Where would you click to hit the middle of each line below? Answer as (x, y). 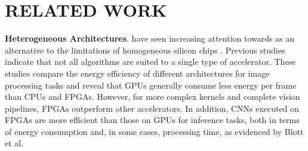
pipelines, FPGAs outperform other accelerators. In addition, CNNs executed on (152, 108)
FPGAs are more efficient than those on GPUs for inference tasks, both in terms (152, 120)
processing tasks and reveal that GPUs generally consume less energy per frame (151, 85)
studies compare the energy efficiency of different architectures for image (137, 73)
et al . (14, 143)
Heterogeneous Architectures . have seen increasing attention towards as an (150, 38)
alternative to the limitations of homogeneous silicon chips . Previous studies (145, 50)
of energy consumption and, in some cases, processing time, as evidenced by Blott (154, 131)
